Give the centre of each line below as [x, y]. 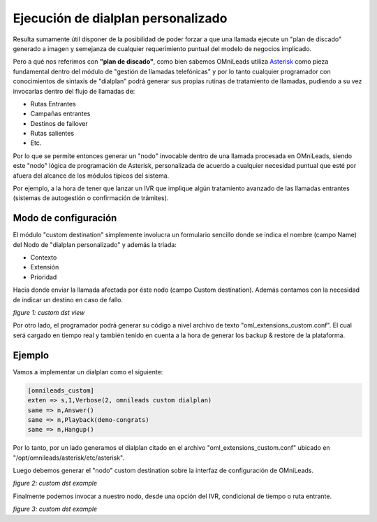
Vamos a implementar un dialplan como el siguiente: [88, 372]
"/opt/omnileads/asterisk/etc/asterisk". [69, 458]
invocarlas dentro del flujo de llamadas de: [74, 91]
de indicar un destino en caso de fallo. [68, 299]
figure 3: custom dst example [55, 509]
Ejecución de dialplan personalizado [120, 18]
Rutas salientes [52, 134]
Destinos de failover [59, 123]
